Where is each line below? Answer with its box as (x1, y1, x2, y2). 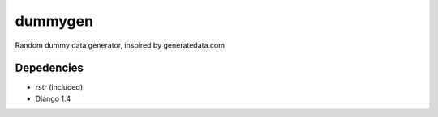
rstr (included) (35, 82, 84, 92)
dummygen (15, 12, 93, 30)
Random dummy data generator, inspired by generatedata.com (15, 40, 225, 50)
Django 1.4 (35, 94, 71, 103)
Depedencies (15, 61, 84, 75)
